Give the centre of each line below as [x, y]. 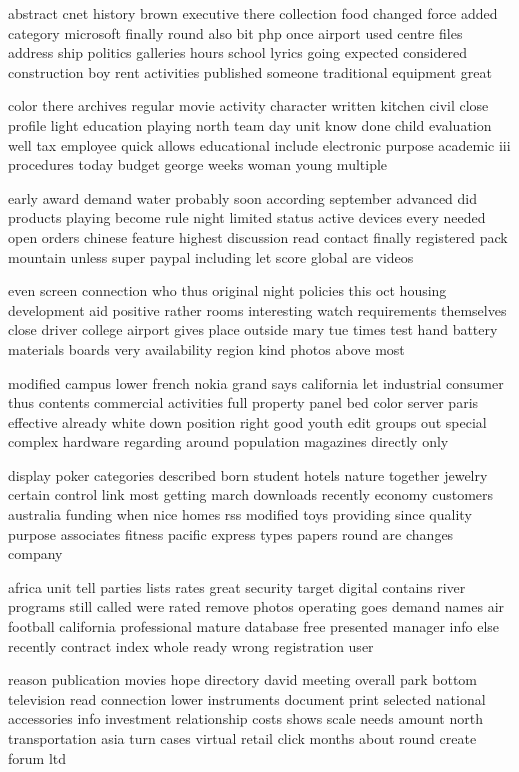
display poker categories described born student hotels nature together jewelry [248, 474]
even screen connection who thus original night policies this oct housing [227, 290]
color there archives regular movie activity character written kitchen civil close [248, 105]
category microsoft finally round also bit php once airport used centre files [235, 32]
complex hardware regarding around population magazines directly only [228, 441]
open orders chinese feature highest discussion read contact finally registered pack [258, 236]
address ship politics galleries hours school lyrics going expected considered [237, 52]
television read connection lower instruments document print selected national [247, 698]
